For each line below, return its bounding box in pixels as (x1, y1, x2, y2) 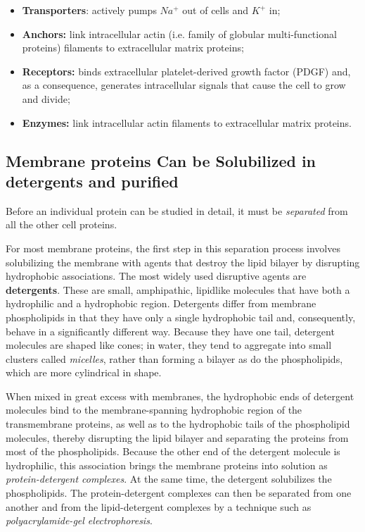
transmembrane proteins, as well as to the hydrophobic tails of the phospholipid (6, 416, 350, 431)
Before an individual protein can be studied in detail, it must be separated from (6, 203, 348, 218)
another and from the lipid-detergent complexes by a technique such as (6, 499, 312, 514)
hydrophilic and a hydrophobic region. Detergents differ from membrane (6, 296, 316, 311)
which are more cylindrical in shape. (6, 365, 162, 380)
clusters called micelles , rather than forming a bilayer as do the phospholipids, (6, 351, 343, 366)
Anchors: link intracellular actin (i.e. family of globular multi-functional (22, 26, 337, 41)
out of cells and (182, 3, 249, 17)
